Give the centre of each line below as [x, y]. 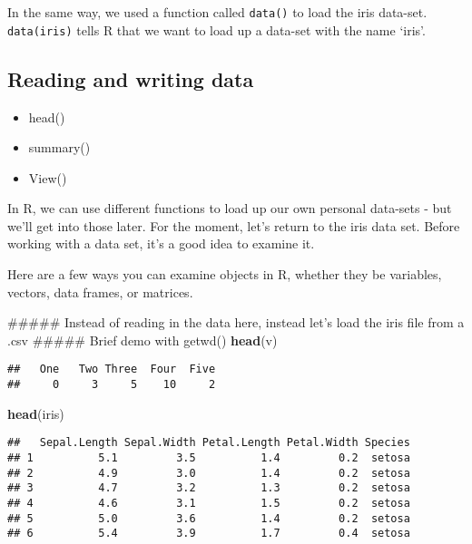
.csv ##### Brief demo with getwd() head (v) [143, 340]
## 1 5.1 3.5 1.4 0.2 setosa [209, 458]
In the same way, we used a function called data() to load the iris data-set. [217, 12]
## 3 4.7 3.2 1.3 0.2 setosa [209, 488]
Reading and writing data [131, 78]
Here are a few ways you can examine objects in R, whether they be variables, [225, 274]
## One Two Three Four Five [112, 369]
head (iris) [36, 413]
